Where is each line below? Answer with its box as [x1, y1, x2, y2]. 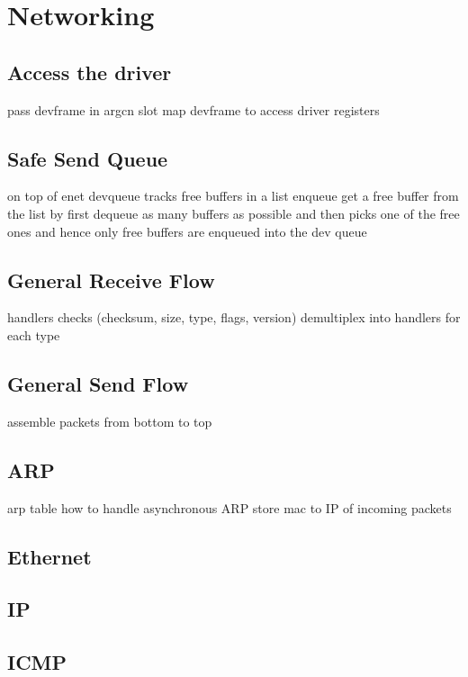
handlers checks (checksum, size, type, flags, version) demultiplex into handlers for [7, 308, 461, 327]
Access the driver [7, 58, 172, 86]
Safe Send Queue [7, 144, 168, 172]
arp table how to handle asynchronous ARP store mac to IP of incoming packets [7, 498, 452, 517]
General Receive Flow [7, 266, 215, 293]
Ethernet [7, 542, 92, 570]
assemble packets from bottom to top [7, 411, 212, 430]
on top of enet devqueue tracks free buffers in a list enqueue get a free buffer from [7, 186, 459, 205]
